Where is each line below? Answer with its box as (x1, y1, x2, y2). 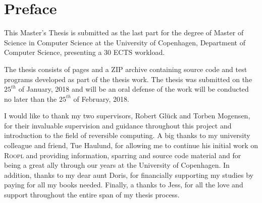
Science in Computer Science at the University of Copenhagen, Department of (4, 37, 245, 47)
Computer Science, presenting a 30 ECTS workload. (4, 47, 165, 57)
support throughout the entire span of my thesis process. (4, 189, 180, 200)
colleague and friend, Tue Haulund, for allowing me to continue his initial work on (4, 140, 258, 151)
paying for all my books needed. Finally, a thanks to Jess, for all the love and (4, 179, 243, 190)
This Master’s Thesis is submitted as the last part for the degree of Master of (4, 27, 244, 38)
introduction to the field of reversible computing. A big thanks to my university (4, 130, 250, 141)
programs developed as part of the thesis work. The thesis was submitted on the (4, 74, 252, 84)
